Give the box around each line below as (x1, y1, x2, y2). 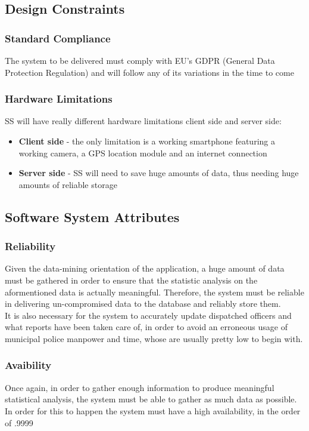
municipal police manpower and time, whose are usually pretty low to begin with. (5, 332, 303, 344)
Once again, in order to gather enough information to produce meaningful (5, 381, 274, 393)
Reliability (5, 239, 56, 254)
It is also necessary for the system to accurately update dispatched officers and (5, 309, 292, 321)
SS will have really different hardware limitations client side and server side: (5, 115, 282, 127)
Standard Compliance (5, 30, 111, 45)
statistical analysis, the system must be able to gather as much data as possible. (5, 393, 297, 405)
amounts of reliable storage (18, 178, 117, 190)
